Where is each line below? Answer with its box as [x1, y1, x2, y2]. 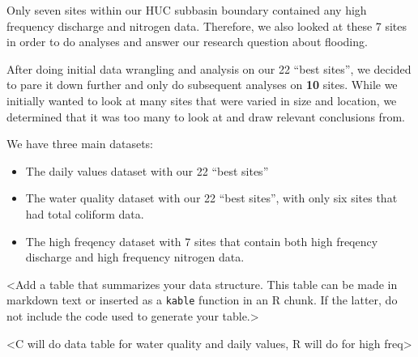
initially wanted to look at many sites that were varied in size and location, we [6, 91, 397, 108]
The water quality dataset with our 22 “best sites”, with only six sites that [25, 189, 398, 206]
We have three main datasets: [6, 135, 154, 152]
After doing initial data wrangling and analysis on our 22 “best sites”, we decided [6, 60, 412, 77]
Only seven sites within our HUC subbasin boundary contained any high [6, 2, 367, 18]
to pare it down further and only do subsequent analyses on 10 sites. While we [6, 76, 398, 93]
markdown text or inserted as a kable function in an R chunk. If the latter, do [6, 291, 398, 308]
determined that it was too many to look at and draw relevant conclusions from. [6, 108, 405, 125]
